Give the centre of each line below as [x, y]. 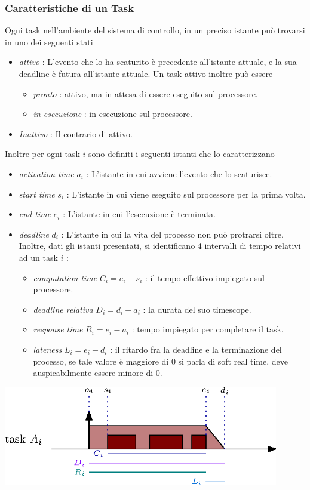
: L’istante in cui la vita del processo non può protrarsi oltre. [172, 234]
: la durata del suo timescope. [197, 309]
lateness [47, 349]
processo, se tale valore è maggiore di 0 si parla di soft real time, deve [160, 361]
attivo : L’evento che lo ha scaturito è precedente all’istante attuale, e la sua [158, 62]
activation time [46, 173]
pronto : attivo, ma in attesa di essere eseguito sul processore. [145, 93]
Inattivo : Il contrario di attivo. [76, 133]
